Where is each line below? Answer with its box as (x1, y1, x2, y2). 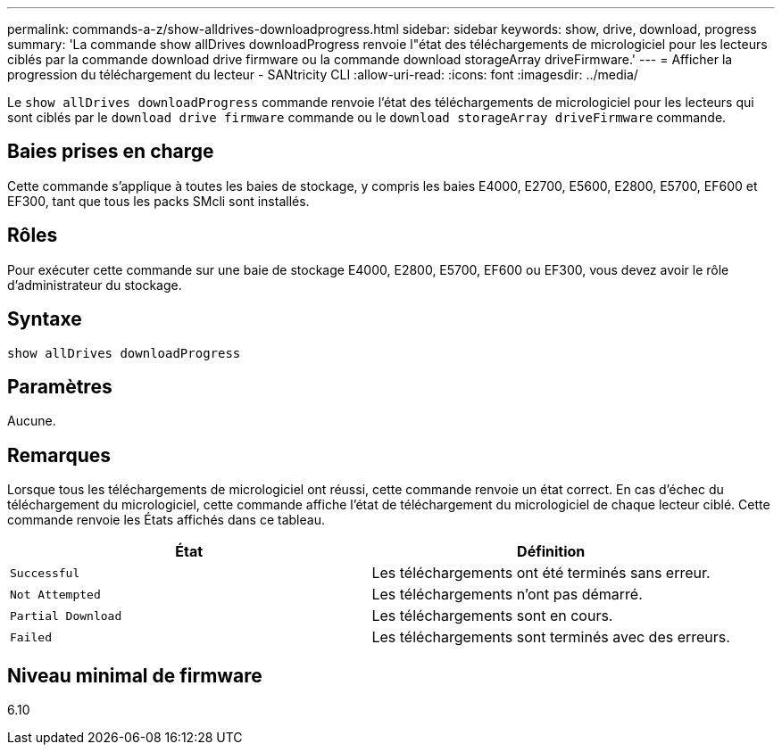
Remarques (7, 443, 112, 467)
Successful (10, 566, 80, 580)
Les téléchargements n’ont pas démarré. (371, 585, 643, 604)
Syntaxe (7, 308, 82, 331)
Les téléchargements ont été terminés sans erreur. (371, 564, 711, 583)
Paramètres (7, 375, 112, 398)
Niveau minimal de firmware (7, 664, 262, 687)
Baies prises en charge (7, 140, 214, 163)
